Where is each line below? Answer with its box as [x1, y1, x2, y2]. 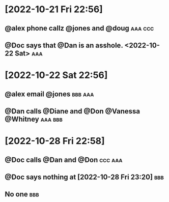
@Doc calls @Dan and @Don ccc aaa [5, 155, 123, 164]
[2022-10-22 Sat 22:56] [5, 70, 108, 81]
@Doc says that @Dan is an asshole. [5, 41, 123, 49]
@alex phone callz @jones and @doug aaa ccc [5, 24, 154, 33]
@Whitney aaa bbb [5, 114, 63, 123]
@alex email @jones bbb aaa [5, 90, 94, 98]
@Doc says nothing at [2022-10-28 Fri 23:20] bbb [5, 172, 164, 181]
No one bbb [5, 190, 39, 199]
